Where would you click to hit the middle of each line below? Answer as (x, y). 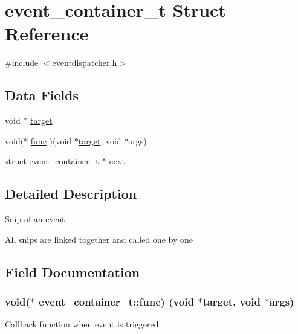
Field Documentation (73, 271)
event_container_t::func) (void (116, 301)
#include (22, 63)
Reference (47, 34)
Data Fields (42, 95)
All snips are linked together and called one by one (99, 239)
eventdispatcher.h (85, 63)
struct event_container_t (52, 161)
